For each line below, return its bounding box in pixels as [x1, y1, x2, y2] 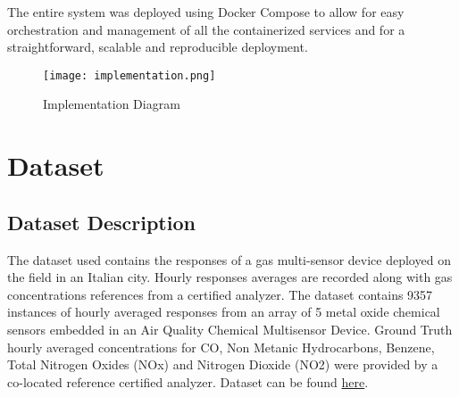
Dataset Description [7, 208, 196, 236]
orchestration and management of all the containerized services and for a [7, 20, 405, 38]
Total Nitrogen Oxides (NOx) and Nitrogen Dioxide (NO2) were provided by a [7, 355, 438, 374]
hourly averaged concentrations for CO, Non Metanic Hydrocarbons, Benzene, [7, 337, 435, 356]
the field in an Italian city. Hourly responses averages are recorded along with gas [7, 268, 453, 286]
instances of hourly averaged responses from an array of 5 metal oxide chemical [7, 302, 440, 321]
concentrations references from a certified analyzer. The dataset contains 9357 [7, 285, 433, 303]
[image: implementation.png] [43, 69, 216, 82]
